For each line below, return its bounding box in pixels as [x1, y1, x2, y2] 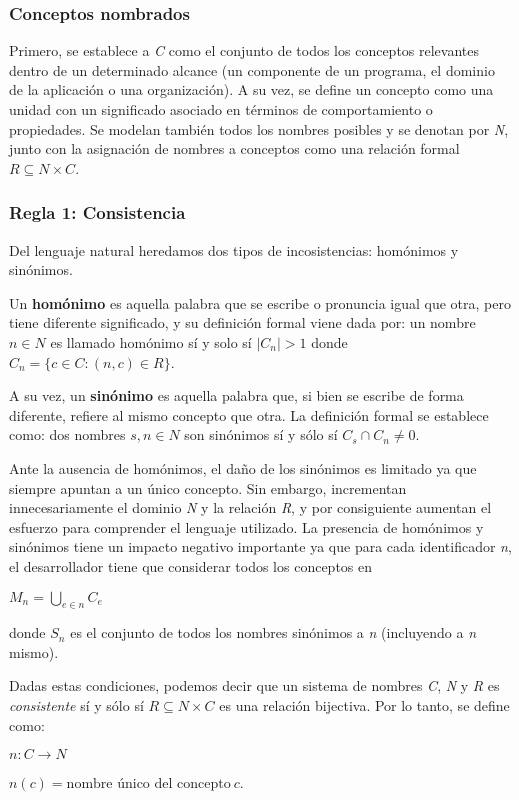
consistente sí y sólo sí [9, 695, 144, 716]
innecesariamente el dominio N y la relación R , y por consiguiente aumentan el [9, 497, 492, 518]
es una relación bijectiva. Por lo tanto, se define [219, 695, 510, 716]
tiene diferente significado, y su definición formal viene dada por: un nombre [9, 312, 476, 333]
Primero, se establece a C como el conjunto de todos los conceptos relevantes [9, 40, 479, 61]
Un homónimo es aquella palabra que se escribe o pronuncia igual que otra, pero [9, 292, 511, 313]
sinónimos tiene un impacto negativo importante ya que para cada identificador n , [9, 536, 512, 557]
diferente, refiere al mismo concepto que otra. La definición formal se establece [9, 404, 489, 425]
